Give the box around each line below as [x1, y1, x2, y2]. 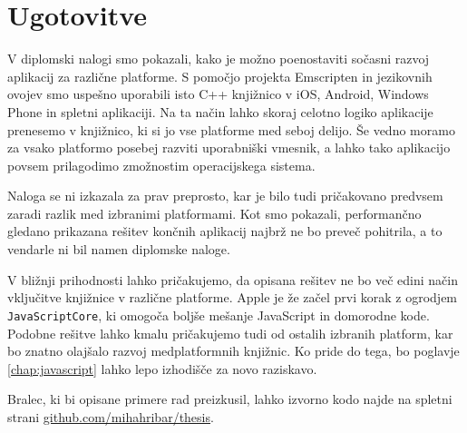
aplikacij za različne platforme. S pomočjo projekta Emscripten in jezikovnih [7, 66, 433, 85]
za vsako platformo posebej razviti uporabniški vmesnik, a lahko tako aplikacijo [7, 138, 451, 157]
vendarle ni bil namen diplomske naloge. [7, 240, 230, 259]
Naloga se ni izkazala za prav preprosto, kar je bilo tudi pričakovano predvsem [7, 186, 443, 205]
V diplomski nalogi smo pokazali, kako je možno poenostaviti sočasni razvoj [7, 49, 430, 68]
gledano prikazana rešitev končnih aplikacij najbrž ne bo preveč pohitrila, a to [7, 221, 443, 241]
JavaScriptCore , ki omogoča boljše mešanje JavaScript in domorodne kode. [7, 305, 430, 324]
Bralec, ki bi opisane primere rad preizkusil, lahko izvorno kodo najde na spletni [7, 389, 452, 408]
